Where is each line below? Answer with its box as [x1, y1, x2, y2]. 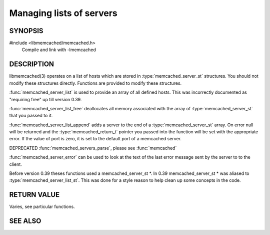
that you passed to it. [9, 113, 53, 119]
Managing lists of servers [9, 8, 117, 19]
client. [9, 161, 22, 167]
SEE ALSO [9, 217, 41, 225]
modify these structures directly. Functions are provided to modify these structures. [9, 80, 182, 86]
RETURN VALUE [9, 190, 60, 199]
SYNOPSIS [9, 27, 43, 35]
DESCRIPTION [9, 60, 54, 69]
